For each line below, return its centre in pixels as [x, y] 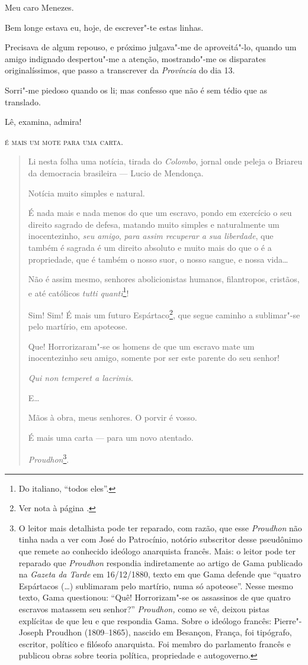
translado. [23, 101]
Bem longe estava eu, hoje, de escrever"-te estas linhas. [104, 27]
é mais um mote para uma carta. [64, 141]
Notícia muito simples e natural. [86, 193]
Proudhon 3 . [49, 458]
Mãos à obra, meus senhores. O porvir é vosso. [113, 417]
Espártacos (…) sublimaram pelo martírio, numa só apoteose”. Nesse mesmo [156, 585]
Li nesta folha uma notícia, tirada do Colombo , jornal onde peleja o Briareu [165, 161]
